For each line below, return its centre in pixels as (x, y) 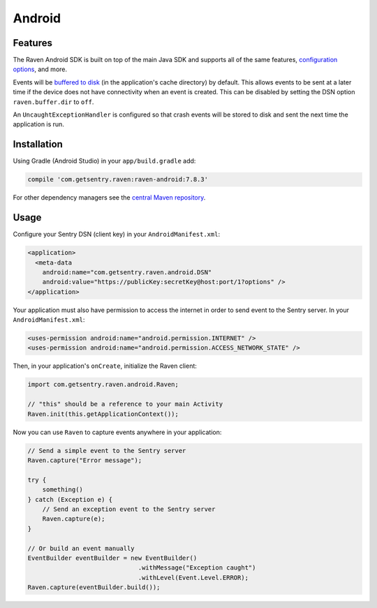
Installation (38, 144)
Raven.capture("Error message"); (85, 460)
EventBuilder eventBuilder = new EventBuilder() (112, 558)
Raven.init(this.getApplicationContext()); (103, 414)
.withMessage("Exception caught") (197, 568)
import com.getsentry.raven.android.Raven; (103, 385)
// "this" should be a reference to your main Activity (125, 404)
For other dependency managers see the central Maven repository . (109, 198)
